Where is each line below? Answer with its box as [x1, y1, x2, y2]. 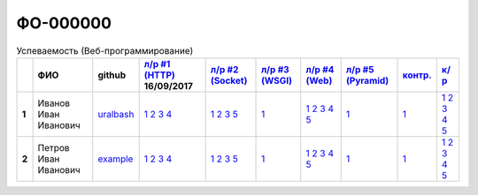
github [97, 69, 127, 81]
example [97, 153, 134, 165]
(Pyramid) [345, 74, 389, 86]
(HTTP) [143, 69, 176, 81]
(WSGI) [261, 74, 292, 86]
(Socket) [210, 74, 248, 86]
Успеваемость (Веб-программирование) [16, 44, 194, 56]
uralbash [97, 108, 135, 120]
